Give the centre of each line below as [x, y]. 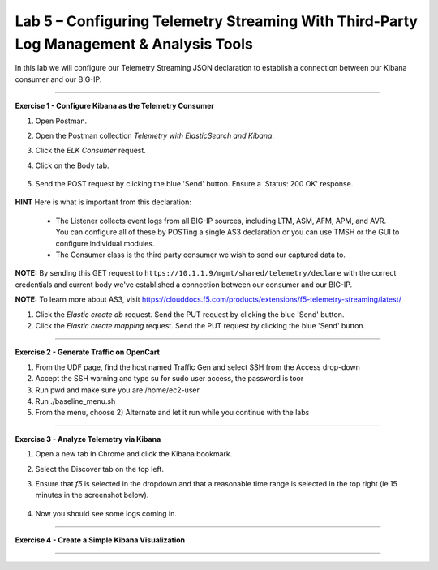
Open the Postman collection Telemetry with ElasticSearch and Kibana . [155, 135]
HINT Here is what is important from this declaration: [103, 202]
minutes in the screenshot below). [92, 495]
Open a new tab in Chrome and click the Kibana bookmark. [134, 454]
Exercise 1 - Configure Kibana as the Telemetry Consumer [115, 106]
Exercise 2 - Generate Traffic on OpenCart [87, 352]
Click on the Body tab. [72, 165]
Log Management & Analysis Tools [134, 44]
